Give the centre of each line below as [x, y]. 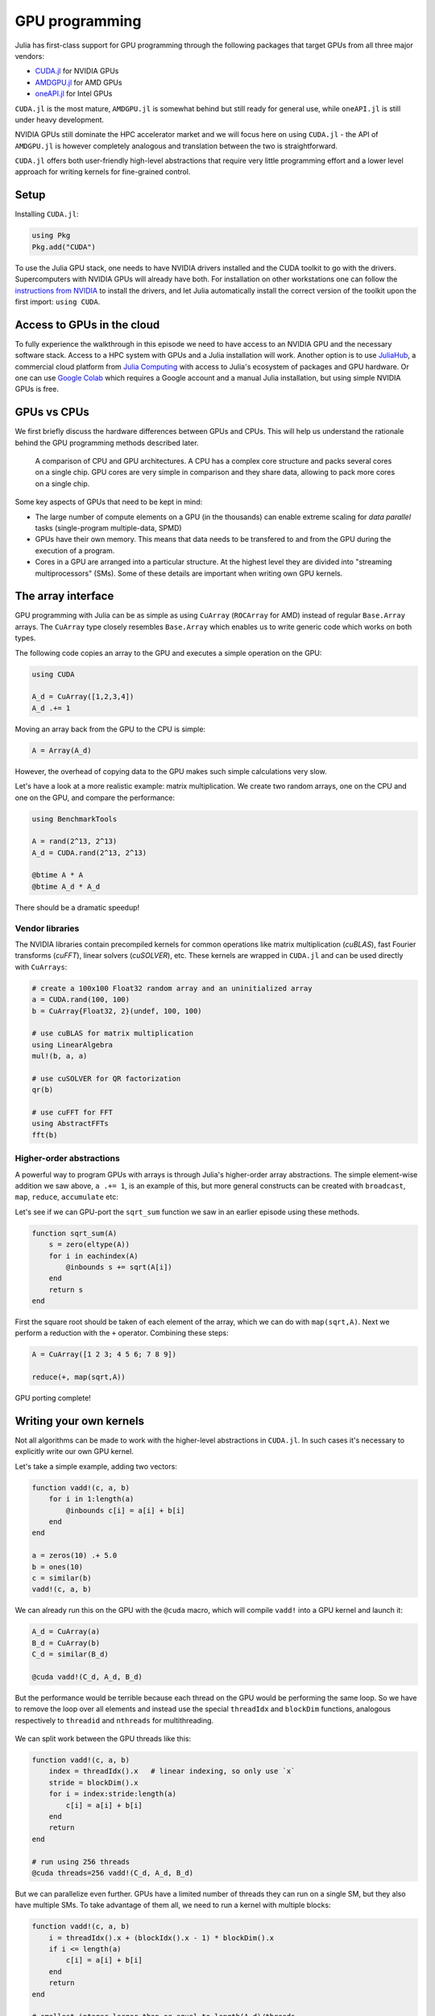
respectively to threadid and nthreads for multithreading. [114, 1720]
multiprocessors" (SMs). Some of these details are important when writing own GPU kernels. [189, 573]
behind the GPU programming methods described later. [107, 443]
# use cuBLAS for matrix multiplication [112, 1033]
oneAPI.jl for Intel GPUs [74, 94]
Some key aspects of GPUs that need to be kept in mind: [109, 502]
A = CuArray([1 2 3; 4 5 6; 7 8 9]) [104, 1354]
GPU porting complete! [53, 1398]
